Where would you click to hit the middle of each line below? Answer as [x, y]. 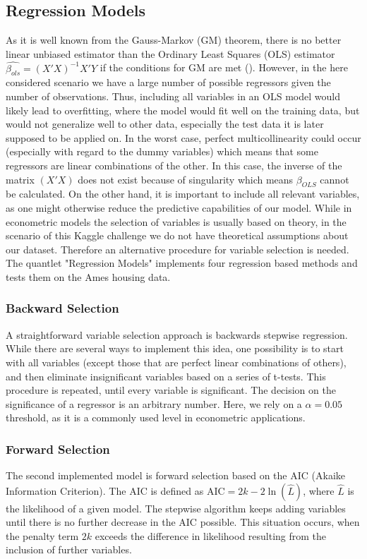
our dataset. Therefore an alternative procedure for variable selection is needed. [178, 249]
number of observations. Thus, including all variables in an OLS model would [173, 96]
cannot [335, 179]
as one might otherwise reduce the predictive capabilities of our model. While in [179, 207]
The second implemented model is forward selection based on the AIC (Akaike [175, 475]
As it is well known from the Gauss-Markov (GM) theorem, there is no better [174, 40]
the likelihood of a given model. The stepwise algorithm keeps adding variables [176, 508]
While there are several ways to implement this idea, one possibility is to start [175, 348]
